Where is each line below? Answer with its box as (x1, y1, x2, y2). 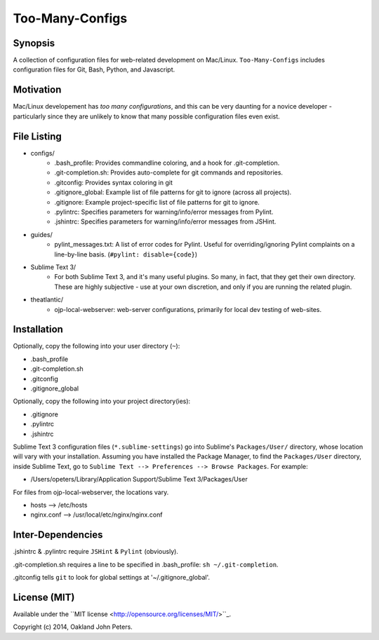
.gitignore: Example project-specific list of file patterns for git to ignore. (54, 198, 260, 206)
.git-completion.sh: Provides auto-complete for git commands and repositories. (54, 168, 284, 177)
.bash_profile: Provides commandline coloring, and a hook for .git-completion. (54, 158, 280, 168)
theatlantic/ (30, 295, 64, 304)
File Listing (13, 130, 62, 142)
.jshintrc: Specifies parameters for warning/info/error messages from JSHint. (54, 217, 277, 226)
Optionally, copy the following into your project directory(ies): (13, 397, 191, 406)
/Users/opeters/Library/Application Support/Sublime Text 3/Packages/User (30, 475, 248, 484)
